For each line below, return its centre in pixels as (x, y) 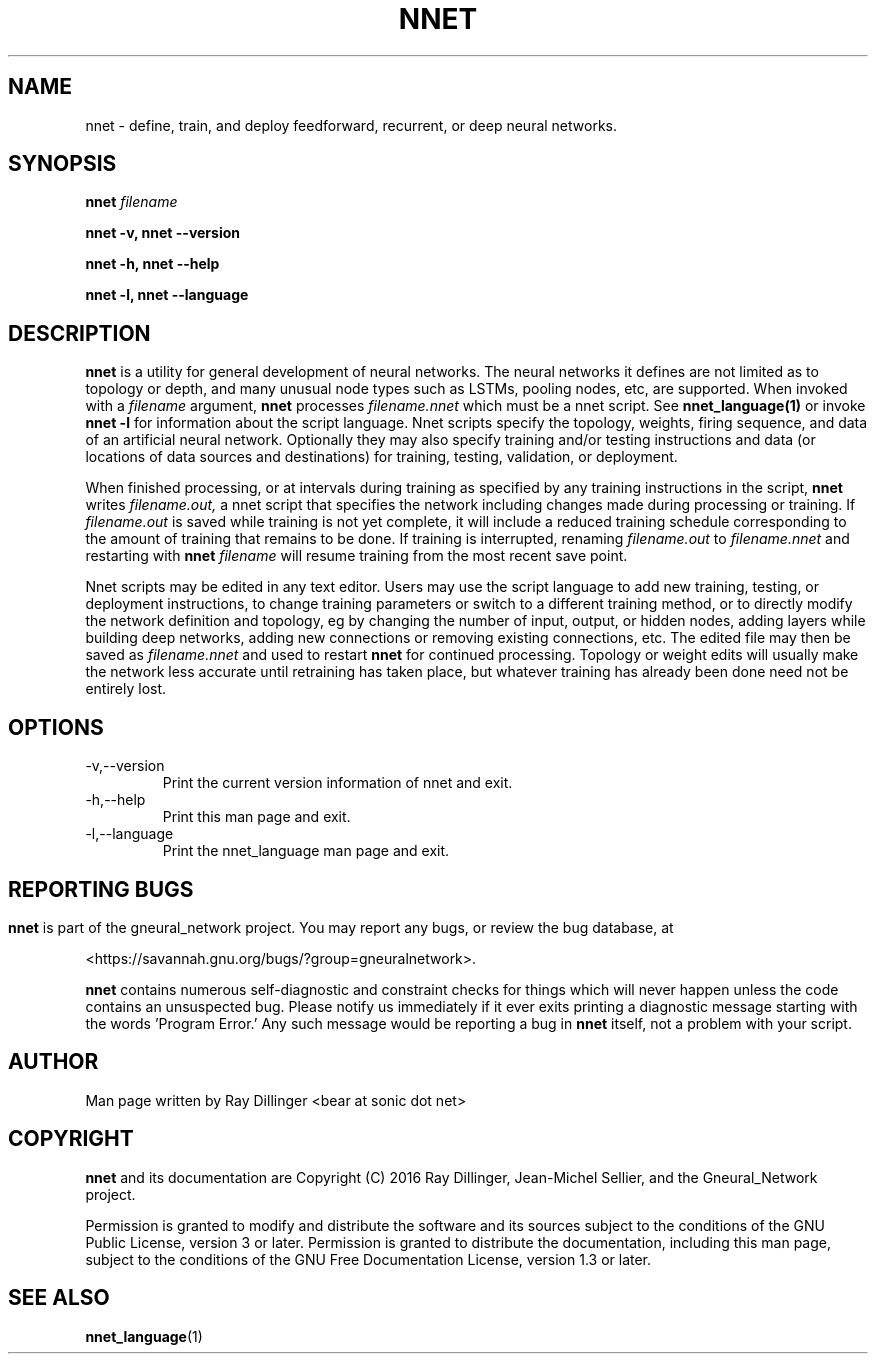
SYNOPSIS (62, 164)
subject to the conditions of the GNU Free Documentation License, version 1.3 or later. (368, 1259)
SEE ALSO (59, 1298)
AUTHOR (53, 1062)
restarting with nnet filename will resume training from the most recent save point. (356, 556)
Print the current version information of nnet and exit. (337, 783)
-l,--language (129, 834)
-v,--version (125, 766)
